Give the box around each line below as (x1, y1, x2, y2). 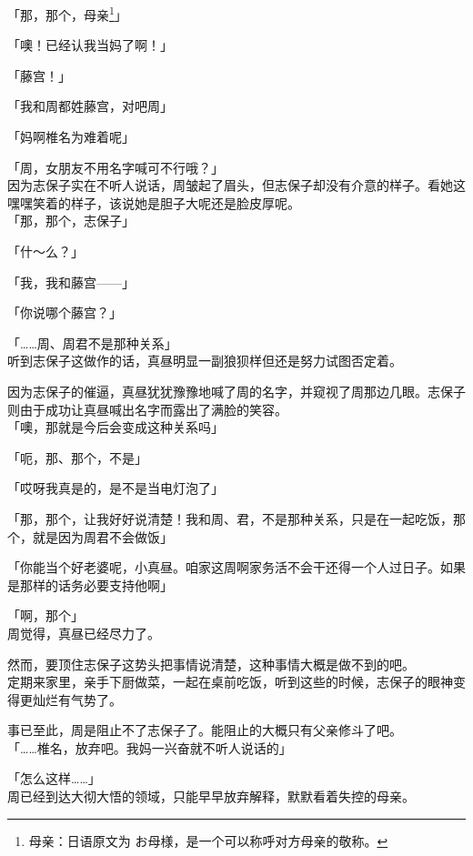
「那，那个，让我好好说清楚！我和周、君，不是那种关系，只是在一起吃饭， (7, 509, 453, 528)
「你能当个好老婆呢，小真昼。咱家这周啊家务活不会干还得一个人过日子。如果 (7, 558, 466, 577)
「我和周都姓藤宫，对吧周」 (7, 96, 173, 116)
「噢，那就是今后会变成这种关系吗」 (7, 418, 224, 437)
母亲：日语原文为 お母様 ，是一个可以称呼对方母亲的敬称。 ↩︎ (28, 831, 388, 850)
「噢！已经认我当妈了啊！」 (7, 35, 173, 55)
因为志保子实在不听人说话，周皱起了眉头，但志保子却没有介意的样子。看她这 (7, 176, 466, 195)
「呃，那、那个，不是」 (7, 448, 147, 467)
